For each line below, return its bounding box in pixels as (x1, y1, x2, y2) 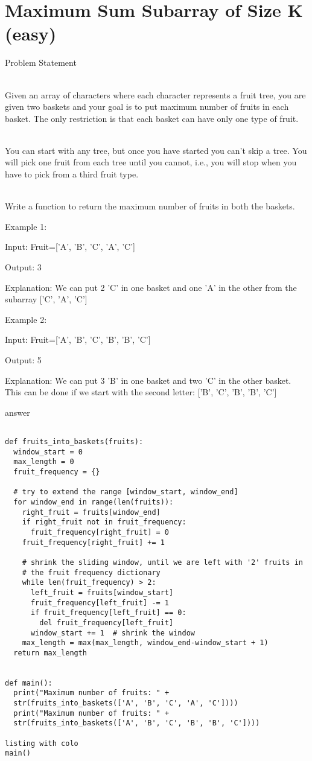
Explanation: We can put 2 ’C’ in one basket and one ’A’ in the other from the (5, 281, 297, 293)
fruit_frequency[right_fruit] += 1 (22, 538, 165, 547)
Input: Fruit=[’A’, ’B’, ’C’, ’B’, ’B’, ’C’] (5, 333, 151, 346)
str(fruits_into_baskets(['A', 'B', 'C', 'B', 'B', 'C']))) (13, 719, 260, 728)
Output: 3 (5, 261, 42, 273)
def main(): (5, 678, 53, 687)
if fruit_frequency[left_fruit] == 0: (30, 608, 186, 617)
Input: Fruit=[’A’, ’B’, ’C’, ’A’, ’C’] (5, 240, 135, 253)
